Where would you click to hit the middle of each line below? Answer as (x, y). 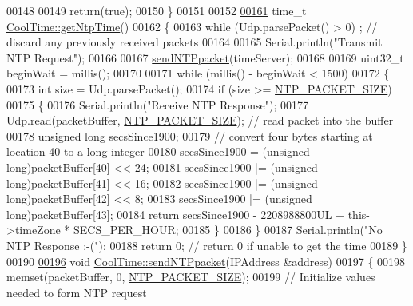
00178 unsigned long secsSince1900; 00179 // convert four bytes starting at (190, 135)
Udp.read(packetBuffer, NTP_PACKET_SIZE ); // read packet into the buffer (200, 120)
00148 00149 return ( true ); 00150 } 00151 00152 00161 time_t (157, 10)
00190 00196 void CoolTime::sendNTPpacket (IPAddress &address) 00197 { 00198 (206, 261)
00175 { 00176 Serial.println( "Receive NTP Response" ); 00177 (158, 104)
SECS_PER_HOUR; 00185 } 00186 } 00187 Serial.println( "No (228, 230)
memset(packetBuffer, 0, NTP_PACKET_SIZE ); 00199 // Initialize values (191, 277)
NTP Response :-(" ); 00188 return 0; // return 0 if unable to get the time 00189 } (207, 245)
